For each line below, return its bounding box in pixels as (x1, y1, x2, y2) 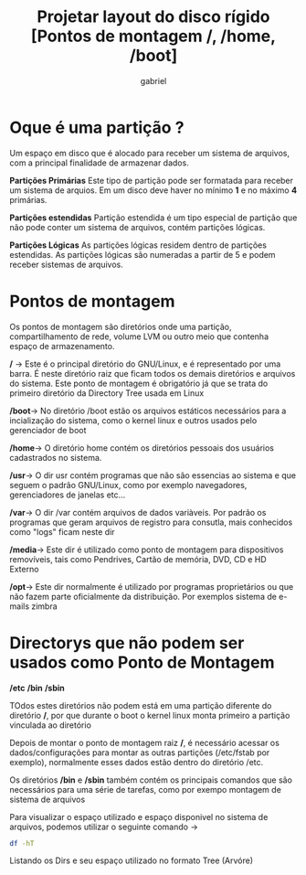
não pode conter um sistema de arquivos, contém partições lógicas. (9, 221, 266, 232)
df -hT (9, 838, 35, 848)
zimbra (31, 601, 58, 612)
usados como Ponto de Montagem (9, 652, 276, 673)
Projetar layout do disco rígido (36, 6, 271, 27)
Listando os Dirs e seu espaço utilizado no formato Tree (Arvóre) (9, 855, 254, 866)
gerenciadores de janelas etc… (9, 489, 126, 500)
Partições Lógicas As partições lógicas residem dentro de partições (9, 240, 268, 251)
